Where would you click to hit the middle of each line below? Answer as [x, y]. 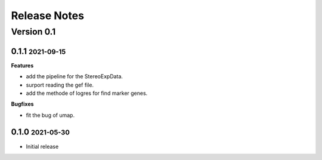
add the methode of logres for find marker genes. [87, 93]
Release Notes [48, 16]
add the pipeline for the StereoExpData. [75, 76]
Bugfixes [22, 104]
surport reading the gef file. [60, 85]
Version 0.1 [33, 32]
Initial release [42, 146]
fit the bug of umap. [50, 115]
